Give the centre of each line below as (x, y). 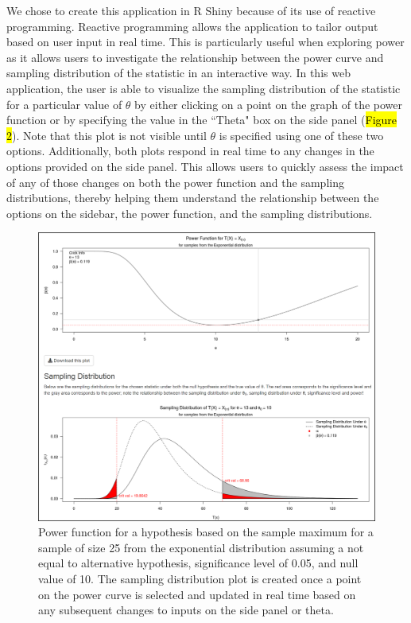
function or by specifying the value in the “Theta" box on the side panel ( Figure (202, 120)
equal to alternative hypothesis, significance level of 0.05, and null (198, 563)
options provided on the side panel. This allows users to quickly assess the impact (205, 166)
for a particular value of (64, 104)
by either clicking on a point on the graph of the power (269, 104)
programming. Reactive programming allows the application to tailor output (192, 26)
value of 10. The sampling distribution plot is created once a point (200, 578)
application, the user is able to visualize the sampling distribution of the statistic (204, 88)
